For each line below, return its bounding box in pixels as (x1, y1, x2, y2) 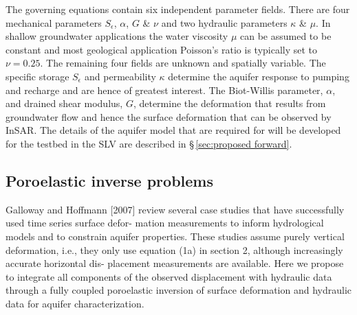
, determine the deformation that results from (133, 96, 326, 110)
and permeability (85, 69, 156, 83)
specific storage (6, 69, 69, 83)
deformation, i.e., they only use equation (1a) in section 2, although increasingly (6, 242, 343, 257)
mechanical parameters (6, 15, 102, 30)
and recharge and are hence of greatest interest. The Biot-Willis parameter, (6, 82, 323, 97)
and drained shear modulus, (6, 96, 123, 110)
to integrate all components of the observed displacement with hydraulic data (6, 269, 332, 283)
